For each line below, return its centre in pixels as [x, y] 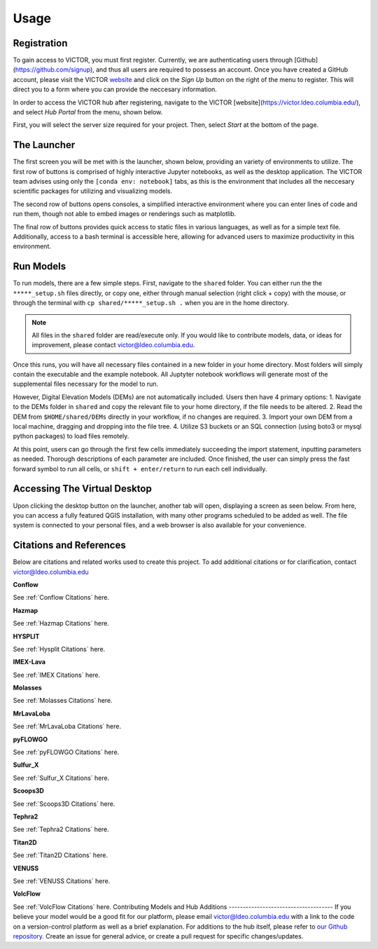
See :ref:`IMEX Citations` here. [57, 675]
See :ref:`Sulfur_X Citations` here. [61, 778]
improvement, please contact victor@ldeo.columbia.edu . [113, 345]
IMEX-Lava [29, 662]
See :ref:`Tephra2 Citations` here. [61, 829]
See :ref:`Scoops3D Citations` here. [64, 804]
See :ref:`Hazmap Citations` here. [61, 624]
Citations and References [69, 545]
